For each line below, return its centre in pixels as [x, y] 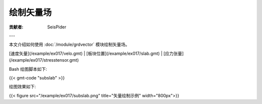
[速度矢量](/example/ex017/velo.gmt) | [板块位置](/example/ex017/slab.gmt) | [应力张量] [96, 53]
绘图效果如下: [23, 87]
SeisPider [57, 27]
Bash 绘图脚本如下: [28, 69]
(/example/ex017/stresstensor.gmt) [44, 60]
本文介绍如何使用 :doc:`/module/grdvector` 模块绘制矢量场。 [69, 45]
